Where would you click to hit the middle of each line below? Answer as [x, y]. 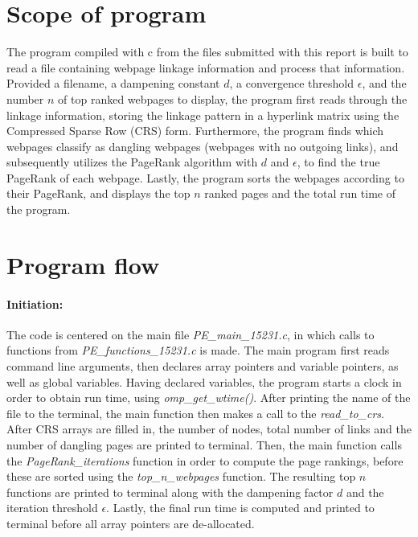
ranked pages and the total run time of [300, 193]
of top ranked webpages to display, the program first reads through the [233, 98]
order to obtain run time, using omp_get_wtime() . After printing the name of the [209, 398]
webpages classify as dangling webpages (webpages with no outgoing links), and [203, 146]
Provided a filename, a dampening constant [113, 83]
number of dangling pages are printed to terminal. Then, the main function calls [204, 444]
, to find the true [338, 162]
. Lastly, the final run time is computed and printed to [240, 508]
